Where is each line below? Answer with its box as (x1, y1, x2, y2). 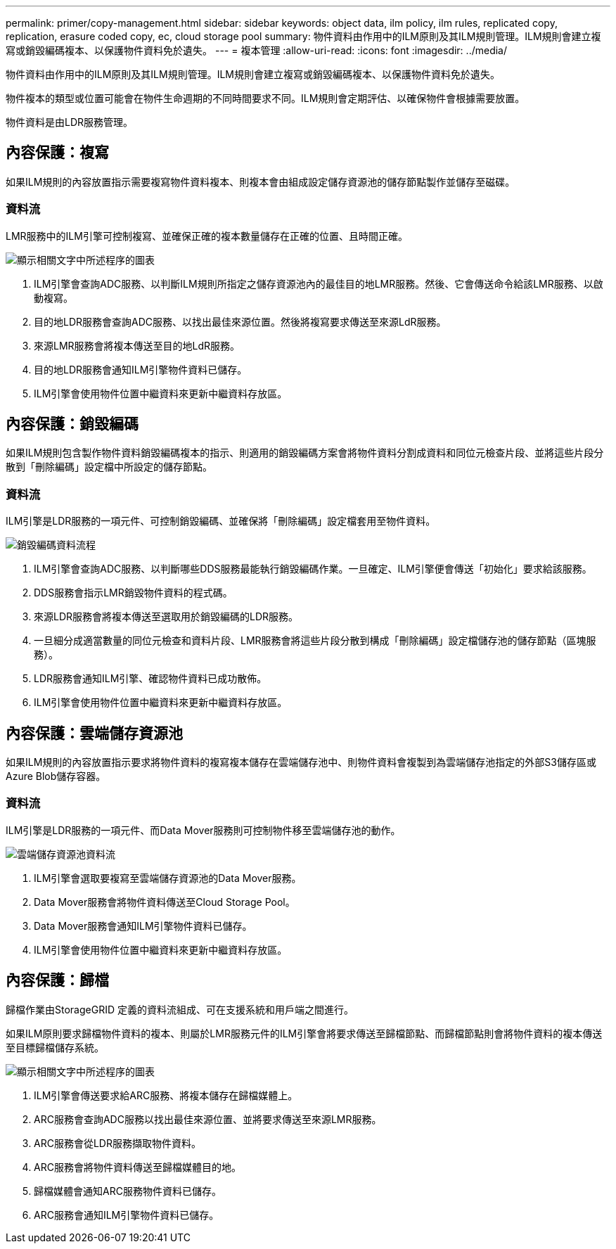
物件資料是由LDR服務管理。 (6, 116, 134, 128)
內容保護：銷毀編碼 (6, 415, 139, 433)
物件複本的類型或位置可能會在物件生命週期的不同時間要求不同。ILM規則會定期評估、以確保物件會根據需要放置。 (6, 92, 525, 104)
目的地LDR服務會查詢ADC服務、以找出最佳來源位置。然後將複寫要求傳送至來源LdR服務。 (34, 315, 447, 328)
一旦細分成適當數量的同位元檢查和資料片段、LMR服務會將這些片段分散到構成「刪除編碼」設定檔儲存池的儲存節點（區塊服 (34, 634, 596, 647)
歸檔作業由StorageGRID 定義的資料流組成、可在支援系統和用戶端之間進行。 (6, 1003, 354, 1016)
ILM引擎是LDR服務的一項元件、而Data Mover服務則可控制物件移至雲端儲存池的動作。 (6, 824, 401, 836)
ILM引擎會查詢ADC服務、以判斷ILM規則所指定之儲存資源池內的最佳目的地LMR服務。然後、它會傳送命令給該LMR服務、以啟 (34, 277, 603, 290)
